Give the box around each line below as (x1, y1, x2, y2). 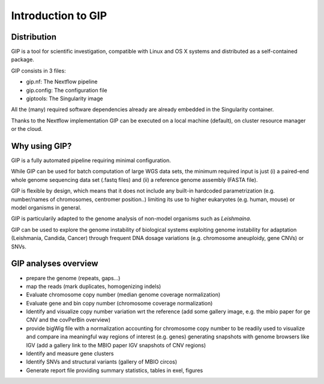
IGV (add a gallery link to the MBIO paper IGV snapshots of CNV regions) (26, 341, 206, 349)
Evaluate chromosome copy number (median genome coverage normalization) (26, 291, 221, 298)
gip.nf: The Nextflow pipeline (26, 78, 98, 85)
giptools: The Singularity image (26, 95, 103, 102)
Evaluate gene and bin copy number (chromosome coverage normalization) (26, 299, 213, 307)
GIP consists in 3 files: (11, 67, 66, 74)
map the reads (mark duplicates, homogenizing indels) (26, 283, 161, 290)
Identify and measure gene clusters (26, 350, 114, 357)
